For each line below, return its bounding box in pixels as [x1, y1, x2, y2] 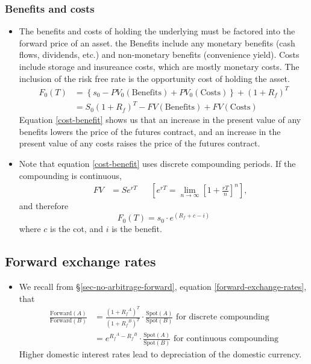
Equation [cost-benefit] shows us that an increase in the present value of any [19, 113, 301, 126]
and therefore [19, 199, 69, 212]
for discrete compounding [176, 313, 269, 322]
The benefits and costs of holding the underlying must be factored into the [19, 25, 295, 37]
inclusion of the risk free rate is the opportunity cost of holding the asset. [19, 72, 290, 84]
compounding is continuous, [19, 169, 122, 181]
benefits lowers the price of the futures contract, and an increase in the [19, 125, 281, 137]
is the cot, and [50, 222, 103, 235]
